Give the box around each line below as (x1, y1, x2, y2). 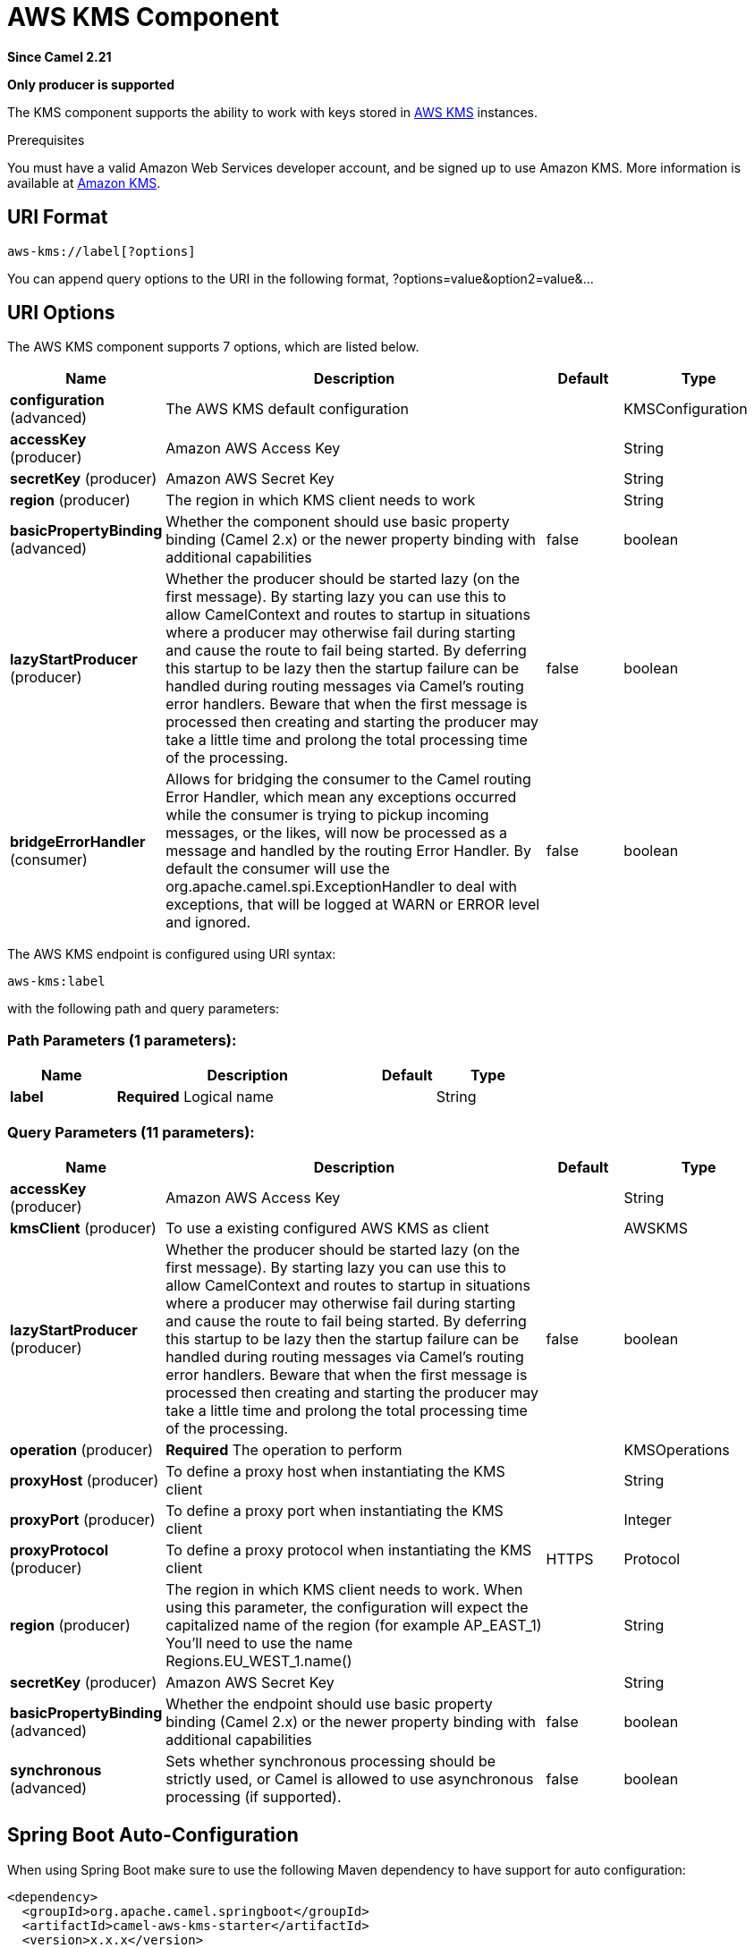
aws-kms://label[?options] (7, 243, 196, 258)
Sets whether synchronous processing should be (165, 1751, 496, 1770)
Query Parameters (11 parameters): (7, 1122, 255, 1141)
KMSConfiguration (623, 400, 748, 419)
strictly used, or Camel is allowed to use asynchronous (165, 1769, 534, 1788)
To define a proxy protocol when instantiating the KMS (165, 1540, 532, 1559)
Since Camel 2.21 (7, 48, 112, 64)
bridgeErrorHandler (10, 833, 146, 851)
